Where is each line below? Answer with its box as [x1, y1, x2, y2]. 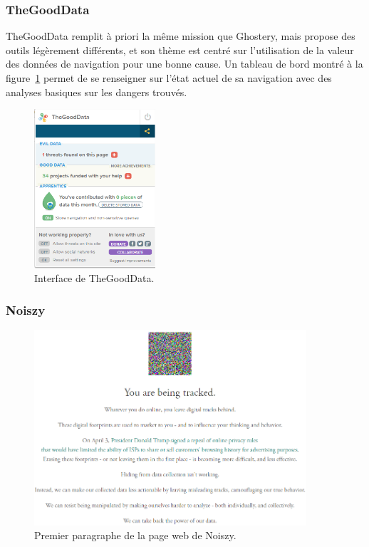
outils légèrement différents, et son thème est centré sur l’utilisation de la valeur [6, 42, 354, 57]
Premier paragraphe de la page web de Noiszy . [34, 528, 237, 543]
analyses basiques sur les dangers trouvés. [6, 84, 187, 99]
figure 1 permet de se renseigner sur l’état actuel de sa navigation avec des [6, 71, 332, 85]
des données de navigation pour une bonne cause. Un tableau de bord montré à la [6, 56, 363, 71]
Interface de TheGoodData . [34, 271, 155, 286]
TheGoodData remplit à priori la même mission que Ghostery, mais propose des [6, 28, 355, 43]
